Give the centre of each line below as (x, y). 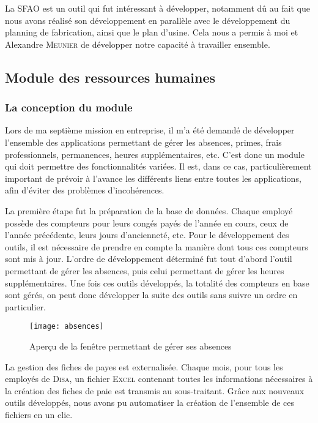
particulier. (25, 306)
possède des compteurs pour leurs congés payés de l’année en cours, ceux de (147, 223)
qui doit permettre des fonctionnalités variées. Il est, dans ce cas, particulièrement (158, 166)
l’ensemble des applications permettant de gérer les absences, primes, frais (143, 142)
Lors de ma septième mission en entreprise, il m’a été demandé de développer (150, 130)
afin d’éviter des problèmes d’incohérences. (85, 190)
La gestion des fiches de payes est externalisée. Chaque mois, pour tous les (144, 366)
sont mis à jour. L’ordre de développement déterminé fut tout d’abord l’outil (149, 259)
